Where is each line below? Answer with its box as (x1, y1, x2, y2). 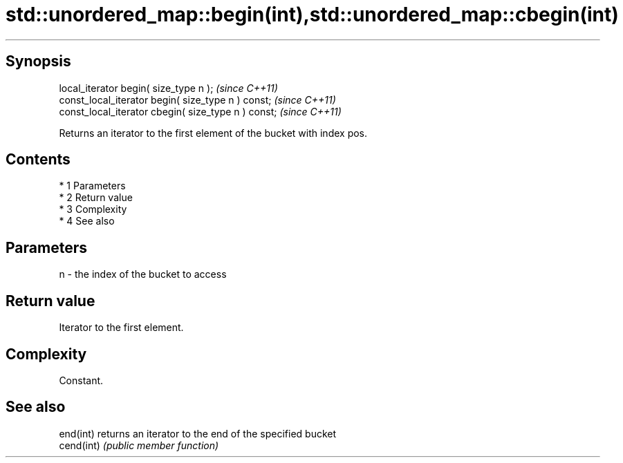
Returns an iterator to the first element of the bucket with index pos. (59, 126, 368, 139)
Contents (6, 151, 71, 169)
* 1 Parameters (59, 180, 126, 192)
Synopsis (6, 53, 71, 70)
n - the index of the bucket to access (59, 268, 227, 281)
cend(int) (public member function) (59, 439, 219, 451)
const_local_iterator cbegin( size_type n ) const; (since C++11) (59, 105, 342, 117)
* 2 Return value (59, 191, 133, 204)
